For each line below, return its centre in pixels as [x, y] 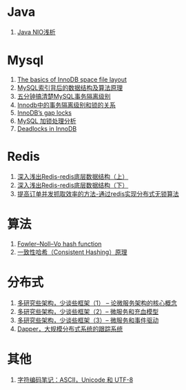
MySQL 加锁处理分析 [46, 121]
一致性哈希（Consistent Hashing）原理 [72, 252]
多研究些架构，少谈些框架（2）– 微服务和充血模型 [88, 311]
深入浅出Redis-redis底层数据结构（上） [73, 176]
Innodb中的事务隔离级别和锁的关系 [66, 105]
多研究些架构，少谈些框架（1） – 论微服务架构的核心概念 [97, 303]
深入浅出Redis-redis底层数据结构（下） [73, 185]
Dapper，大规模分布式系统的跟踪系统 [70, 329]
